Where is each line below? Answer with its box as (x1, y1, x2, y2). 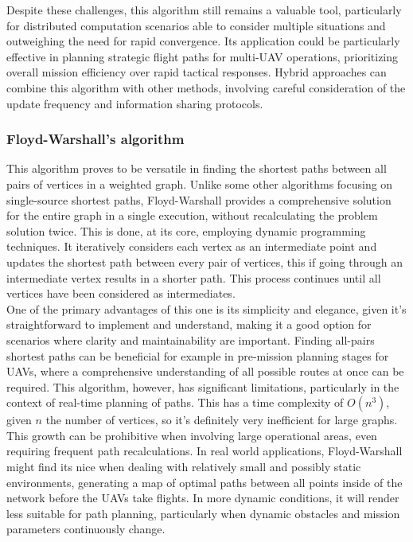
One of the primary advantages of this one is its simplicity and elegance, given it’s (6, 300, 407, 317)
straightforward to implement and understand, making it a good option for (6, 316, 372, 333)
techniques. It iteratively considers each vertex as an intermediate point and (6, 238, 377, 255)
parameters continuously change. (6, 521, 166, 537)
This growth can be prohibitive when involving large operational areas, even (6, 427, 377, 443)
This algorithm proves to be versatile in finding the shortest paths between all (6, 160, 387, 177)
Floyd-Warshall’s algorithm (6, 129, 185, 149)
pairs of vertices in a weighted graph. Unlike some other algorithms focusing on (6, 175, 393, 192)
